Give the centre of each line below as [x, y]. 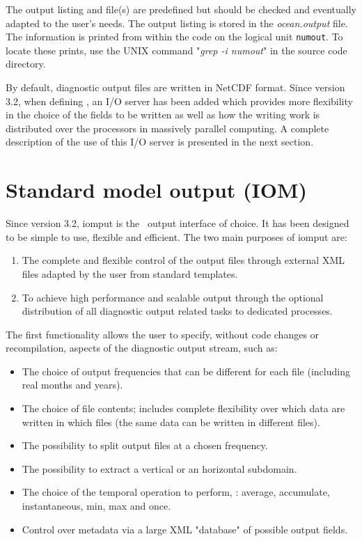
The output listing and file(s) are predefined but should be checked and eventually [181, 9]
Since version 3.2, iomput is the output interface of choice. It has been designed [178, 223]
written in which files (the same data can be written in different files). [171, 422]
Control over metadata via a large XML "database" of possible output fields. [185, 529]
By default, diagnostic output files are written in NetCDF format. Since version [175, 87]
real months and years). [72, 385]
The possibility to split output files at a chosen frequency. [145, 445]
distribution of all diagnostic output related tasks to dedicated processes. [177, 311]
